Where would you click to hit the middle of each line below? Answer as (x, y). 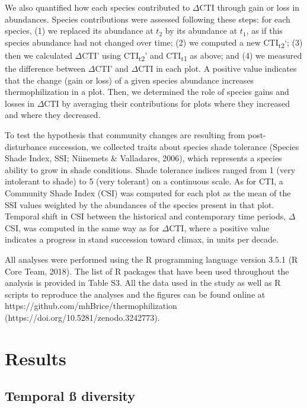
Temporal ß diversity (70, 396)
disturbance (26, 146)
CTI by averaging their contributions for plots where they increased (167, 103)
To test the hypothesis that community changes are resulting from (125, 135)
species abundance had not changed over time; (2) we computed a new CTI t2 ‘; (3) (154, 43)
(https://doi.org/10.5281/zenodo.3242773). (82, 317)
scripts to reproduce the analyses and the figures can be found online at (135, 294)
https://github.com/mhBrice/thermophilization (91, 306)
